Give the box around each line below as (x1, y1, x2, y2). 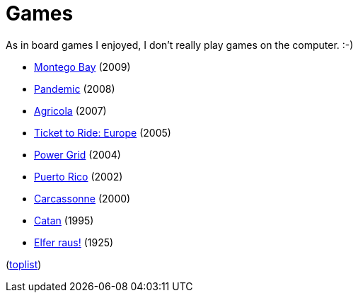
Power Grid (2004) (34, 148, 121, 161)
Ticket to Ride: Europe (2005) (34, 126, 171, 139)
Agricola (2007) (34, 104, 107, 117)
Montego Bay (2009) (34, 60, 131, 73)
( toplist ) (6, 258, 42, 270)
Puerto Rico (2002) (34, 170, 123, 183)
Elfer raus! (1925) (34, 236, 114, 248)
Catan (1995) (34, 214, 94, 227)
